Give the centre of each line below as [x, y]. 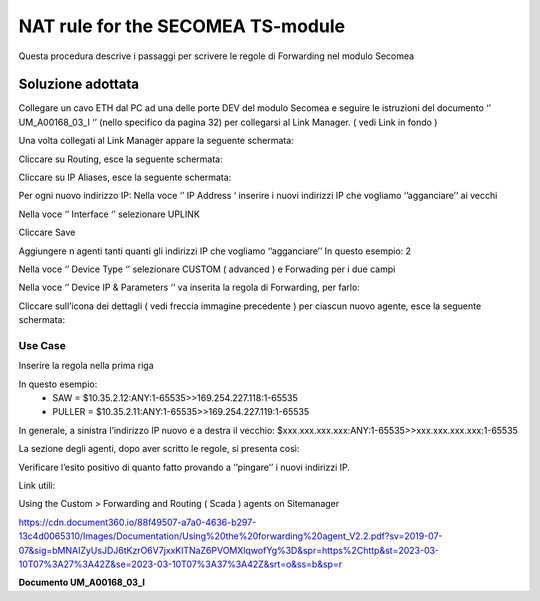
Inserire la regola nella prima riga [86, 366]
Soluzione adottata [79, 84]
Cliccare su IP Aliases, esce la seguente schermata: [125, 177]
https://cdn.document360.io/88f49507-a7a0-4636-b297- [137, 522]
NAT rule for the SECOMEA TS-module [181, 26]
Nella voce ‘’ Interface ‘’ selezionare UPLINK [109, 214]
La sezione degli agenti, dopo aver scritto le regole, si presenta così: [159, 449]
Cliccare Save [47, 232]
